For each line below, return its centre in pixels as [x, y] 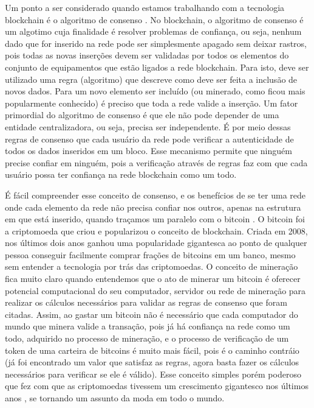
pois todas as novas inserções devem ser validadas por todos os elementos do [147, 55]
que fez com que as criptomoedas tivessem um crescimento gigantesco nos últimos [157, 386]
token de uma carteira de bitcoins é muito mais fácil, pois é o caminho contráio [152, 350]
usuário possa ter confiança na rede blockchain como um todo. [121, 174]
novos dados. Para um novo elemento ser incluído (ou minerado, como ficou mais [155, 91]
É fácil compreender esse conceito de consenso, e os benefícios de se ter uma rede [155, 195]
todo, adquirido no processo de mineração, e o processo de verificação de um [147, 338]
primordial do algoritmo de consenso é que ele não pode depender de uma [142, 115]
